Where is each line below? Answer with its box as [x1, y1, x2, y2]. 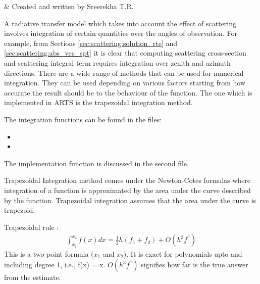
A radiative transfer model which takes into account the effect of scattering [4, 18, 237, 28]
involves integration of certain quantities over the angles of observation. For [4, 28, 237, 38]
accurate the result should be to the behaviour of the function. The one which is [4, 87, 252, 98]
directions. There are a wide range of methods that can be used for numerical [4, 67, 244, 78]
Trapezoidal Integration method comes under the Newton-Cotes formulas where [4, 175, 251, 185]
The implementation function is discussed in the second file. [4, 158, 189, 168]
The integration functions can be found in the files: [4, 114, 162, 124]
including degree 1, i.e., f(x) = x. [4, 259, 106, 270]
